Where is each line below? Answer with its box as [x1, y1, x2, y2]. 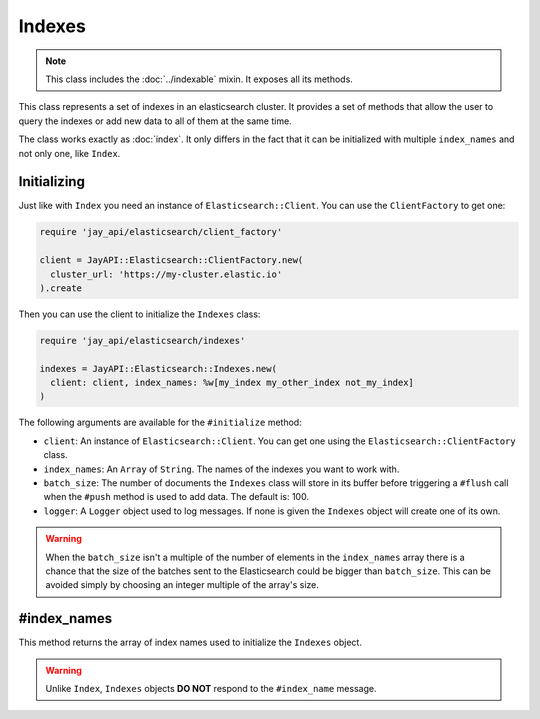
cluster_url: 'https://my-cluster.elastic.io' [50, 268, 283, 280]
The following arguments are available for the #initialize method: [18, 416, 302, 429]
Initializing [18, 173, 85, 190]
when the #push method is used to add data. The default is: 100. [43, 491, 310, 503]
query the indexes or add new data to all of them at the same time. [18, 115, 292, 127]
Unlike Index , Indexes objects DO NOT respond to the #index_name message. [45, 683, 377, 695]
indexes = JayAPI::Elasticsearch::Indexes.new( [39, 363, 277, 374]
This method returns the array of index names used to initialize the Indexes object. [18, 636, 362, 649]
